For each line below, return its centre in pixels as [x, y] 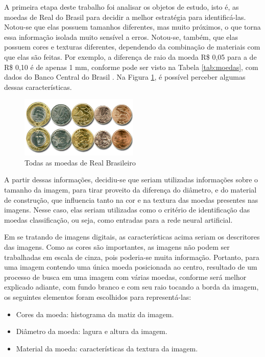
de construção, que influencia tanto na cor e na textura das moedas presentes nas [131, 199]
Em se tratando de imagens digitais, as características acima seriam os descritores [132, 237]
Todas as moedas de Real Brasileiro [80, 162]
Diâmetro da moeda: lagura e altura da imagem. [92, 331]
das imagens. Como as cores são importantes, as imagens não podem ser [117, 246]
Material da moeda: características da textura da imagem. [107, 348]
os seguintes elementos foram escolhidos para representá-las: [98, 296]
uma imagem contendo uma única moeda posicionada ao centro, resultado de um [131, 267]
